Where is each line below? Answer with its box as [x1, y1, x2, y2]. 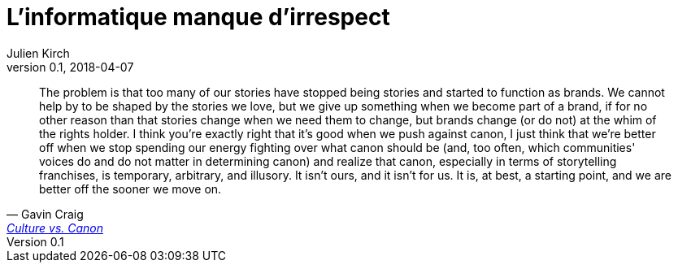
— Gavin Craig [7, 206, 84, 221]
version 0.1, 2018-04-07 [7, 59, 134, 74]
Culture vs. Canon [7, 220, 104, 235]
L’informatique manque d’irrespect [7, 3, 390, 31]
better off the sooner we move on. [39, 181, 222, 196]
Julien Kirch [7, 46, 70, 60]
